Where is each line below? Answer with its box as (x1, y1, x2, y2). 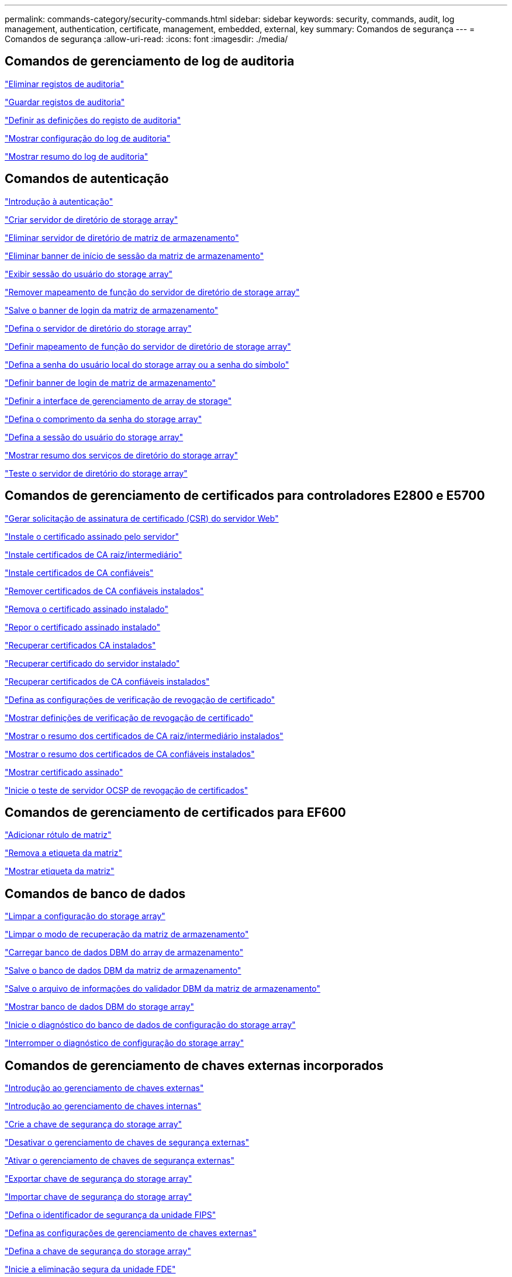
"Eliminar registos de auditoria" (5, 78, 124, 89)
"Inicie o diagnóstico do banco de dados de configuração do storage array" (5, 1020, 296, 1030)
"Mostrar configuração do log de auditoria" (5, 133, 171, 143)
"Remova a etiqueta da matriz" (5, 848, 122, 858)
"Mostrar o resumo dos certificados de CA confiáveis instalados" (5, 748, 255, 759)
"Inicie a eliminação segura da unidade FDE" (5, 1264, 176, 1275)
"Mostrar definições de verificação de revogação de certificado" (5, 712, 254, 723)
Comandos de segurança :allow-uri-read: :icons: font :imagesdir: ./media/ (5, 34, 288, 44)
